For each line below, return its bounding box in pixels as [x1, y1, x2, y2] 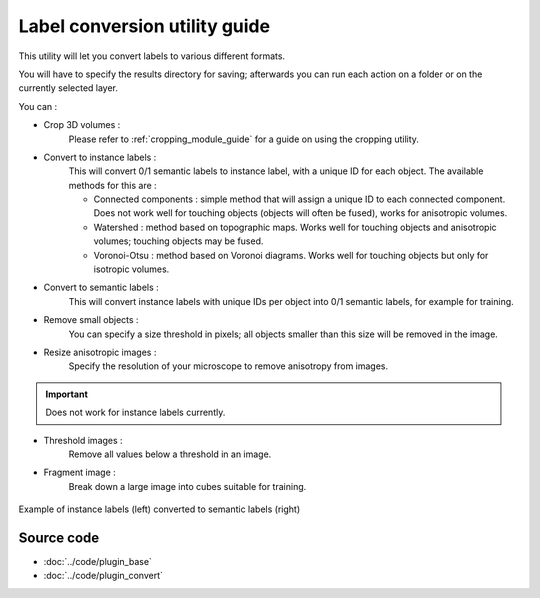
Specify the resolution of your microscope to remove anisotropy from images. [68, 360, 389, 372]
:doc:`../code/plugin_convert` [43, 570, 164, 582]
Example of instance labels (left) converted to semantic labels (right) [18, 503, 300, 515]
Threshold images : [43, 434, 124, 446]
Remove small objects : [43, 314, 139, 326]
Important [45, 388, 89, 400]
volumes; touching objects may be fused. [93, 235, 264, 247]
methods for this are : [68, 179, 157, 191]
